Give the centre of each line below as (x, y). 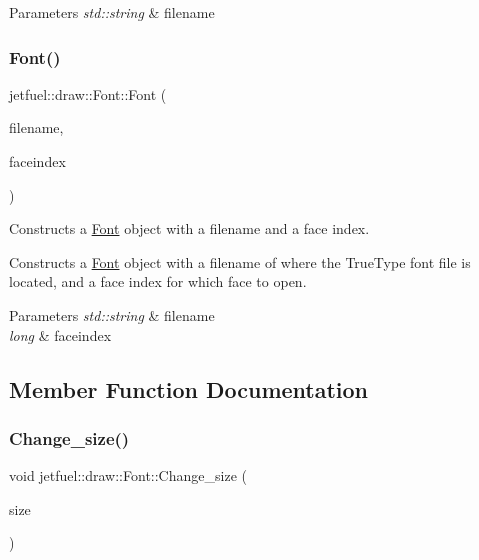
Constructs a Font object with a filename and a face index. (189, 228)
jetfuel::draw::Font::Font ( (88, 93)
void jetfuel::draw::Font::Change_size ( (128, 475)
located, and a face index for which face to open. (158, 281)
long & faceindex (60, 334)
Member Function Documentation (189, 388)
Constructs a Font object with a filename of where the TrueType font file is (240, 261)
